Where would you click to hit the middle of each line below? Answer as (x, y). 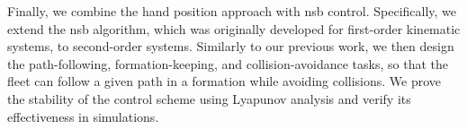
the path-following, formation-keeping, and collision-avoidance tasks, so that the (228, 63)
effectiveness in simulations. (83, 116)
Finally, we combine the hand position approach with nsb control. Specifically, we (232, 11)
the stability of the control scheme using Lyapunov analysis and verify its (209, 98)
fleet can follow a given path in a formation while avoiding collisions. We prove (225, 81)
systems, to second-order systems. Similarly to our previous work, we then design (231, 46)
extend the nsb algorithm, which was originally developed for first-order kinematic (234, 28)
